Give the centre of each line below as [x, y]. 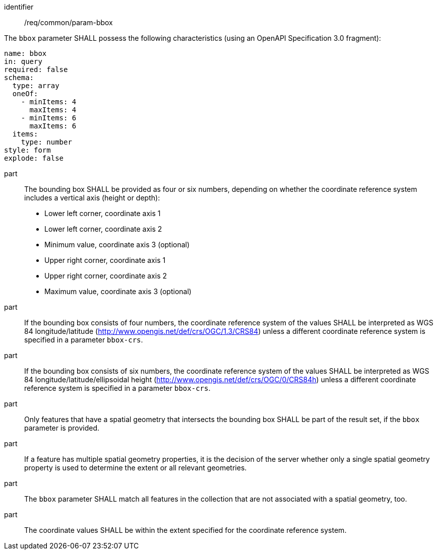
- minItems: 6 [49, 118]
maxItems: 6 [53, 126]
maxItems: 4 [53, 110]
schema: [19, 78]
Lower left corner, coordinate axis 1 [103, 213]
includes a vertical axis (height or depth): [92, 198]
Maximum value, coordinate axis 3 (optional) [118, 291]
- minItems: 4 [49, 102]
